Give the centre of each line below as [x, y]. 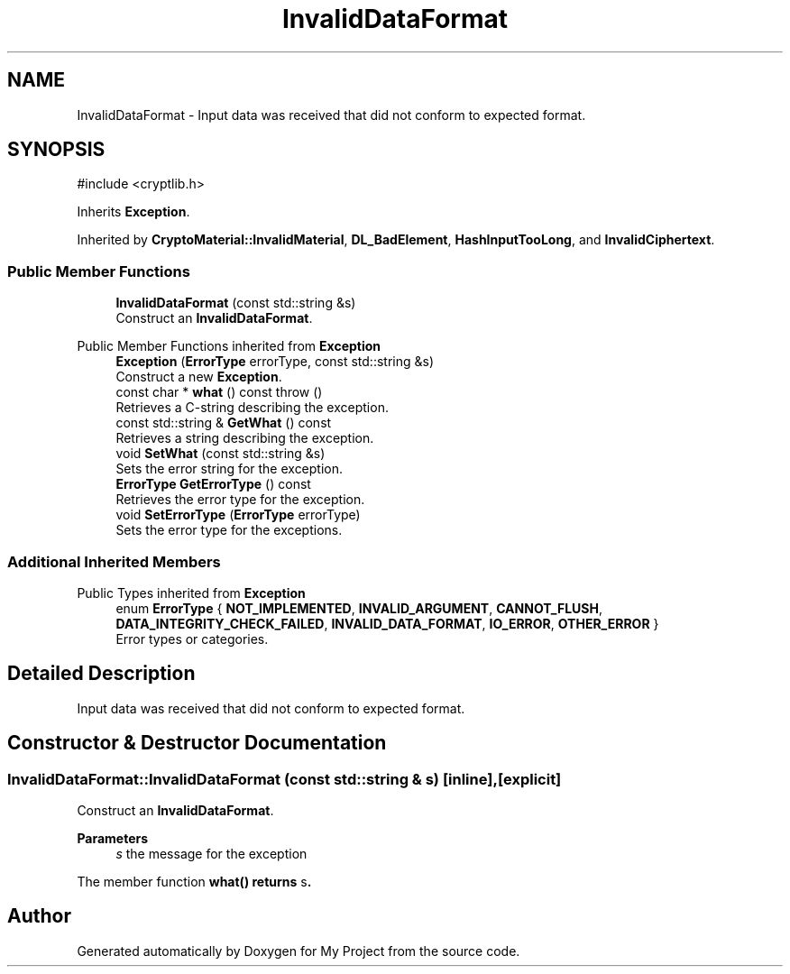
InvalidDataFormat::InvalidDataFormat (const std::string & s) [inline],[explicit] [285, 779]
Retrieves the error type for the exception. [240, 500]
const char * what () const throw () [219, 392]
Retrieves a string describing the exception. [245, 438]
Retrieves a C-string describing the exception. [252, 408]
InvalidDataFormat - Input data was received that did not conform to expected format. [331, 115]
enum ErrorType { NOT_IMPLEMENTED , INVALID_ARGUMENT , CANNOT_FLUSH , [359, 608]
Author [39, 916]
